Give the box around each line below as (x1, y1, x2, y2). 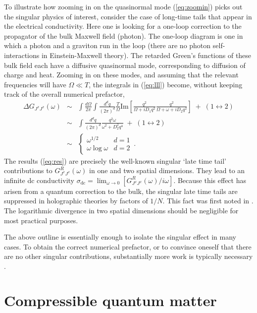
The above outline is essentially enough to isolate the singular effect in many (4, 232, 236, 242)
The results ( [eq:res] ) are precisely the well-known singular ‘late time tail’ (4, 155, 226, 166)
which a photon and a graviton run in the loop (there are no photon (4, 40, 211, 51)
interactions (4, 50, 40, 60)
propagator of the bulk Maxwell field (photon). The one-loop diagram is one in (4, 30, 243, 41)
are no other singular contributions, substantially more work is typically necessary (4, 251, 253, 261)
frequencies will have (4, 79, 66, 89)
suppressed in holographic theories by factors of (4, 195, 148, 206)
